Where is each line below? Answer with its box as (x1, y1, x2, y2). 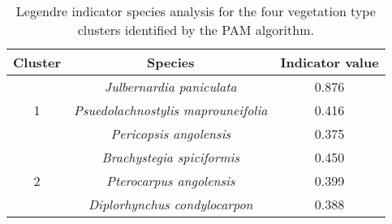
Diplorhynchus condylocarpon (88, 195, 253, 213)
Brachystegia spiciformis (101, 148, 240, 166)
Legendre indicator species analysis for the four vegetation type (15, 2, 376, 20)
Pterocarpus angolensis (106, 171, 235, 190)
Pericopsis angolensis (110, 124, 231, 143)
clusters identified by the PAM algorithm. (77, 20, 314, 39)
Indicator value (280, 53, 379, 71)
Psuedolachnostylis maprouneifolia (74, 101, 268, 119)
